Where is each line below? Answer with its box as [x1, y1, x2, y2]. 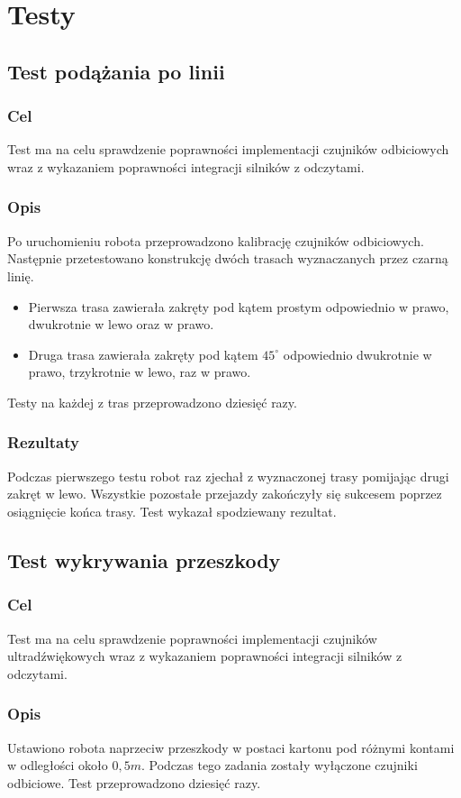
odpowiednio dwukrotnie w [283, 344, 432, 363]
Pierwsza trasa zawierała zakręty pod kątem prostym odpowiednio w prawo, [28, 297, 449, 316]
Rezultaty [7, 431, 79, 454]
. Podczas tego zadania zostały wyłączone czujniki [140, 756, 418, 775]
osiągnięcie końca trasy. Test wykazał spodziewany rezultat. [7, 501, 337, 520]
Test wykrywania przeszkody [7, 546, 281, 573]
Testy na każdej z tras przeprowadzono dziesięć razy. [7, 392, 297, 411]
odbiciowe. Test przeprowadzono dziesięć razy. [7, 773, 261, 792]
